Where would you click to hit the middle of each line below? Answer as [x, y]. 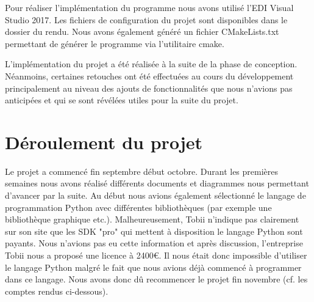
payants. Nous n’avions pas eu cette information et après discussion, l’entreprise [154, 243]
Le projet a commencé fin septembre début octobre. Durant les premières [142, 171]
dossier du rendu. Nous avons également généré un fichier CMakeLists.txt [142, 31]
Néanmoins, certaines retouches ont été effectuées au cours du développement [149, 75]
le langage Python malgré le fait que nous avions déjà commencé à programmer [153, 267]
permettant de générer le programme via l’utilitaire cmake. [115, 43]
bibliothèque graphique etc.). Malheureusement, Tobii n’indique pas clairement [152, 219]
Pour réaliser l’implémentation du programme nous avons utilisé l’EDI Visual [149, 7]
